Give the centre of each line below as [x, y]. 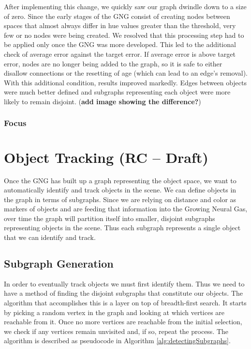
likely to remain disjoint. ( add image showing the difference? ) [103, 101]
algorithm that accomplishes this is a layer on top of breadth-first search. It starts [125, 303]
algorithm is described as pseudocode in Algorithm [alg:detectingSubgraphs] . [117, 341]
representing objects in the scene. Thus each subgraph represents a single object [122, 228]
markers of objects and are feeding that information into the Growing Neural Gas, [126, 209]
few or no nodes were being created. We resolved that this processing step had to [124, 35]
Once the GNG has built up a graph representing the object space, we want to [120, 180]
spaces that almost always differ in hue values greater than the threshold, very [120, 25]
